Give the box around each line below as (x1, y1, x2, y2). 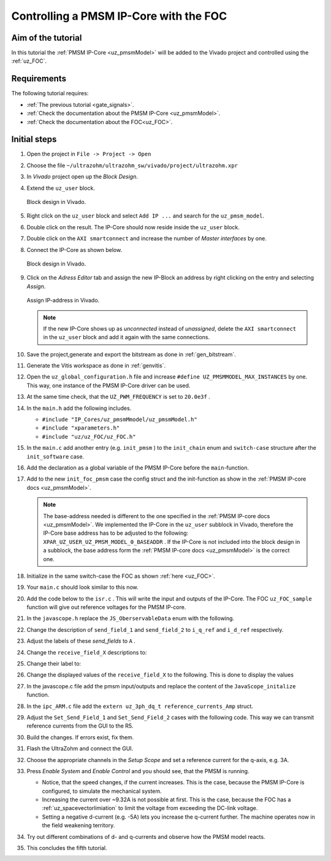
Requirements (11, 74, 67, 84)
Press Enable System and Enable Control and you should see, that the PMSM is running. (26, 767, 249, 774)
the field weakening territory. (42, 822, 115, 829)
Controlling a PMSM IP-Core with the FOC (11, 9, 227, 23)
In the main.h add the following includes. (26, 404, 132, 412)
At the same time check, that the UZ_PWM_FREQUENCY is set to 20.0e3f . (26, 393, 211, 401)
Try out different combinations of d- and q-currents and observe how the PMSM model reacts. (26, 833, 266, 840)
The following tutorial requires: (11, 90, 89, 97)
